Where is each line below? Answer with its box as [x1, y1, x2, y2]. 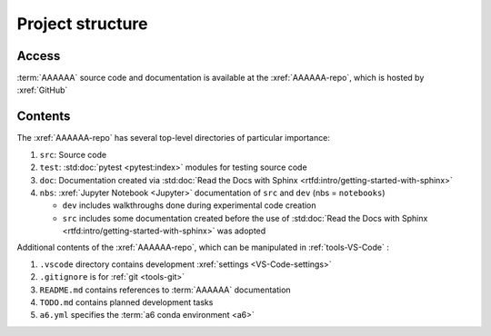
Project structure [16, 14, 148, 34]
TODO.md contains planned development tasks [39, 297, 214, 308]
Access [16, 48, 61, 64]
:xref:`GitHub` [16, 84, 68, 95]
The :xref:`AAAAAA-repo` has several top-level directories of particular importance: [16, 133, 331, 143]
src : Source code [39, 149, 107, 160]
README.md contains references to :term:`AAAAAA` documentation [39, 284, 291, 295]
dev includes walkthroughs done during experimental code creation [62, 200, 317, 211]
